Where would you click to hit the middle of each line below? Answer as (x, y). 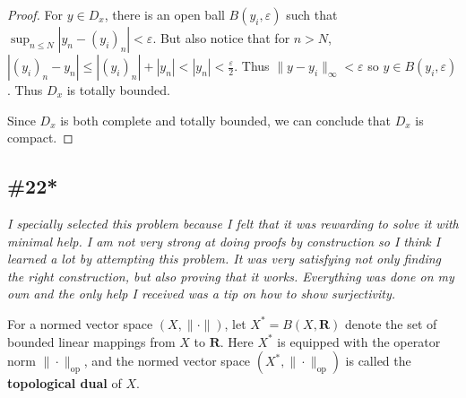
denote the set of (391, 323)
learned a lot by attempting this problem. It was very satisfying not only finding (224, 259)
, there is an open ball (164, 14)
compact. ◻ (40, 138)
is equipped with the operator (359, 341)
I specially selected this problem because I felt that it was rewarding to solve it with (233, 223)
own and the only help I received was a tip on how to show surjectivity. (201, 294)
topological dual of (65, 383)
